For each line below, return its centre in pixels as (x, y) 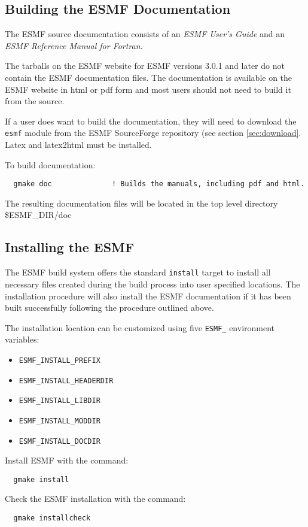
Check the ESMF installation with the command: (95, 499)
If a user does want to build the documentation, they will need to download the (151, 121)
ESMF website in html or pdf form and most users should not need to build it (148, 89)
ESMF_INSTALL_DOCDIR (60, 441)
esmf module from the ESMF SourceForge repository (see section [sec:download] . (153, 133)
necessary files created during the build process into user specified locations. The (153, 284)
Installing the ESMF (70, 247)
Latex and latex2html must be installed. (78, 145)
